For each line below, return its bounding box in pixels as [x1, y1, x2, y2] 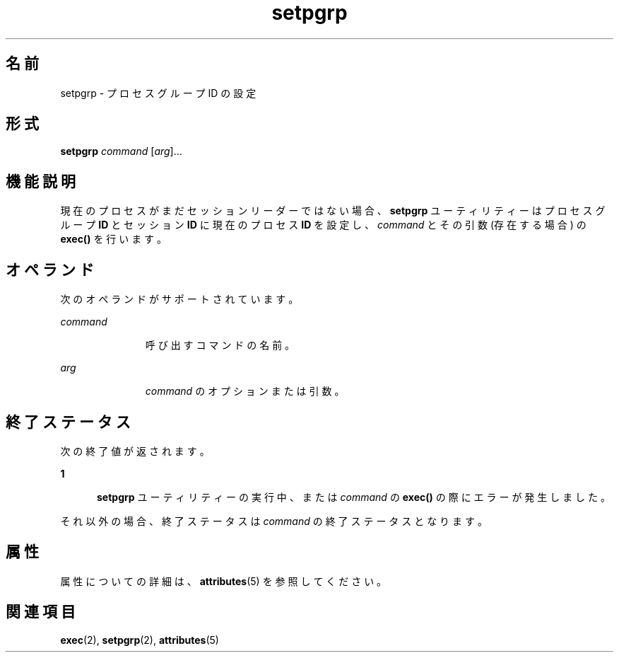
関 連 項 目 [6, 603, 76, 621]
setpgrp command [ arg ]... [60, 145, 182, 158]
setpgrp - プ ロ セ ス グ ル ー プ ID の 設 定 [60, 86, 257, 99]
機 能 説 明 [6, 172, 76, 190]
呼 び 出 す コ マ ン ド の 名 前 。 [145, 339, 295, 352]
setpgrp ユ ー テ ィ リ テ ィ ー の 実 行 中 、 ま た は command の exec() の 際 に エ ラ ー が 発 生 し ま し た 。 [97, 490, 611, 503]
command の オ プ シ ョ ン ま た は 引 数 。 [145, 385, 345, 398]
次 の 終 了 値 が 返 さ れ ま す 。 [60, 444, 210, 457]
